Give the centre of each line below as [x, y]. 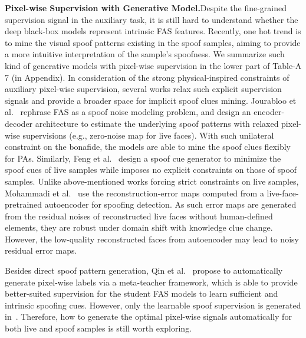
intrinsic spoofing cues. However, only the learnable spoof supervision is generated [153, 305]
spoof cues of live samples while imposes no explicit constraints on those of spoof [151, 170]
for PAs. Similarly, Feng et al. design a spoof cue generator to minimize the [143, 158]
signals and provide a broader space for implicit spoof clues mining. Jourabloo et [151, 100]
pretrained [24, 204]
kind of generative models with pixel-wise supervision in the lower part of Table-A [153, 65]
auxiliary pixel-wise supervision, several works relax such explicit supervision [143, 89]
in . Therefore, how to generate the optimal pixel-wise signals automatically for [148, 316]
